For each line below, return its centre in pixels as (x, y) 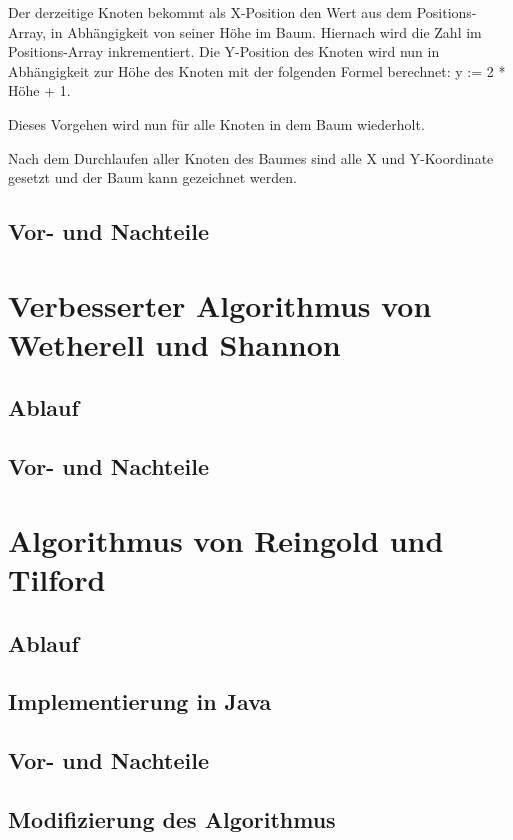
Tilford (57, 579)
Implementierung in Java (140, 701)
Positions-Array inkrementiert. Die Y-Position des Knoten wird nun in (224, 51)
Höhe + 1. (39, 90)
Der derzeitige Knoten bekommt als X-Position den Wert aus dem (210, 12)
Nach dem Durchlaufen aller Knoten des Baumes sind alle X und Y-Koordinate (251, 157)
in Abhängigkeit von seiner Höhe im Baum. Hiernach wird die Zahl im (266, 31)
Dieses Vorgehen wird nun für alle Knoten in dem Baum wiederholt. (216, 123)
